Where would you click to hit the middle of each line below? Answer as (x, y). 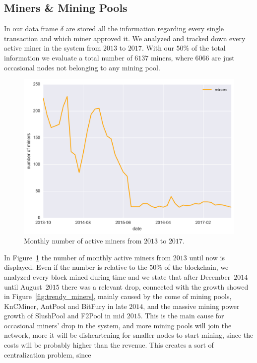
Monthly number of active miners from (83, 241)
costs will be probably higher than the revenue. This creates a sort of (109, 345)
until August (23, 286)
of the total (208, 48)
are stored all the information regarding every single (145, 29)
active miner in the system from (53, 48)
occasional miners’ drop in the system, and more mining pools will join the (118, 325)
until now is (207, 257)
